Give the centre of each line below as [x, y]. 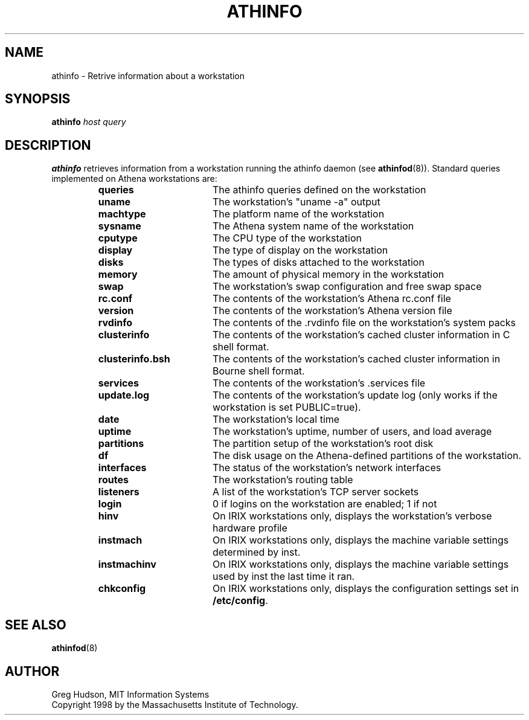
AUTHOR [32, 671]
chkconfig [122, 589]
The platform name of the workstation [298, 214]
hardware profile [250, 528]
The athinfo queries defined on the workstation [319, 190]
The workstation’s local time [276, 419]
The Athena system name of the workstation [313, 226]
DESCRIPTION [48, 145]
